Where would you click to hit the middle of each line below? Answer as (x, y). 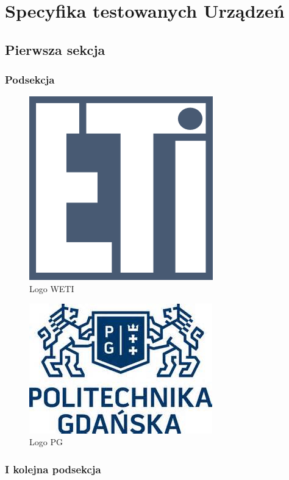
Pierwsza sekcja (55, 49)
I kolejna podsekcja (53, 469)
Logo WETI (52, 288)
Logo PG (46, 442)
